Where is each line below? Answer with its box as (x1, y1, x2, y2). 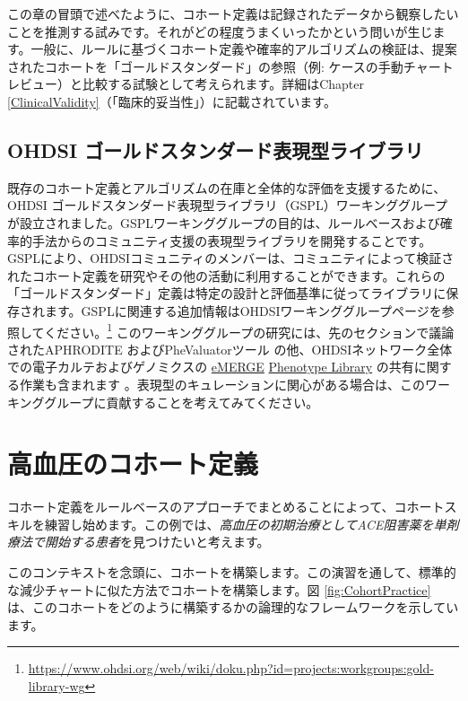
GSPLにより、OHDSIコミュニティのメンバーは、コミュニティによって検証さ (7, 249, 455, 267)
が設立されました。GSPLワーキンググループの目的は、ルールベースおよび (7, 213, 440, 232)
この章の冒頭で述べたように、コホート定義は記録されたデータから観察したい (7, 4, 459, 22)
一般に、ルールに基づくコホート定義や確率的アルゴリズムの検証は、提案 (30, 39, 457, 58)
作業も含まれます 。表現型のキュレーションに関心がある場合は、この (19, 374, 426, 393)
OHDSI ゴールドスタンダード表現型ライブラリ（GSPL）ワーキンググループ (7, 196, 448, 215)
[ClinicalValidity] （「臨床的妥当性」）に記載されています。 (7, 92, 336, 110)
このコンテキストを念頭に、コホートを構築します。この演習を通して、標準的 (7, 563, 456, 582)
